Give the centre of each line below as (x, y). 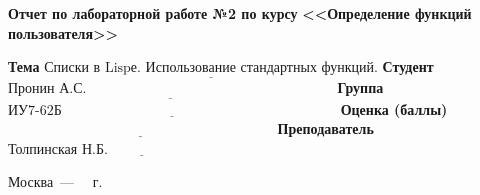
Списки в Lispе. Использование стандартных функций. (211, 68)
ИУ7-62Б (35, 110)
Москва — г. (55, 181)
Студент (408, 66)
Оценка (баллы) (394, 108)
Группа (360, 87)
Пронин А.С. (47, 89)
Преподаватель (325, 128)
